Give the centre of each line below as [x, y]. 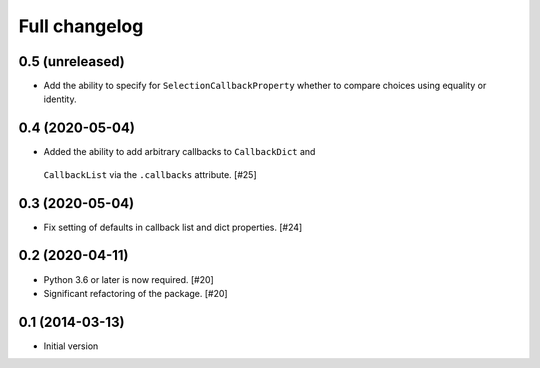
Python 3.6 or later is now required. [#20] [128, 279]
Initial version [71, 346]
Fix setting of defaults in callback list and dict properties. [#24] [173, 227]
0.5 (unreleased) [71, 61]
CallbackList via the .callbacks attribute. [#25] [150, 174]
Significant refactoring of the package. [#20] [136, 293]
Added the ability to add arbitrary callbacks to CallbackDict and [179, 152]
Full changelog [81, 26]
